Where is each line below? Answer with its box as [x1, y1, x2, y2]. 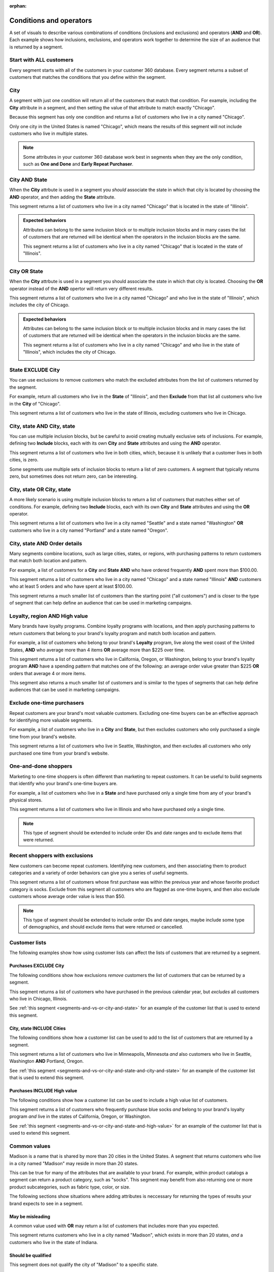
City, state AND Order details [9, 540, 82, 547]
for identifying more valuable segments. [9, 717, 93, 724]
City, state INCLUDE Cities [9, 1025, 66, 1031]
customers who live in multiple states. [9, 130, 88, 136]
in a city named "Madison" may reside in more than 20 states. [9, 1160, 139, 1166]
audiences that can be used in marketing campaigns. [9, 687, 120, 693]
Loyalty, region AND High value [9, 612, 88, 619]
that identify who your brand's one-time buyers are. [9, 780, 118, 787]
